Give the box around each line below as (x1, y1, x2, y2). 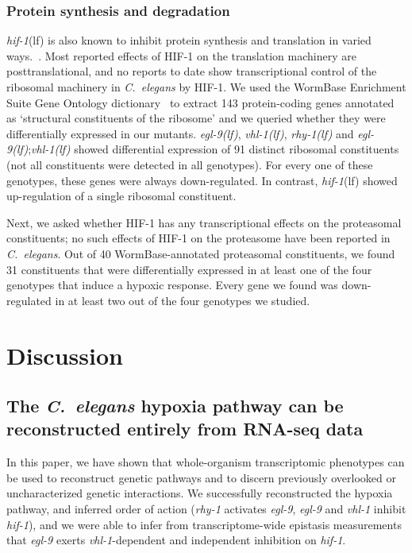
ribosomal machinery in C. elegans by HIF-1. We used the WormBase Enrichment (6, 79, 406, 95)
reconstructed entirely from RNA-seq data (6, 416, 364, 441)
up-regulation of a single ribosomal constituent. (6, 188, 237, 204)
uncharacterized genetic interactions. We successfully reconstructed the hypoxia (6, 485, 393, 501)
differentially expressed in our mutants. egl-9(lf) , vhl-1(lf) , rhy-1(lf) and (6, 125, 354, 141)
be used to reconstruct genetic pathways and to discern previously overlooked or (6, 469, 396, 485)
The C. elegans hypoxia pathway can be (6, 393, 344, 418)
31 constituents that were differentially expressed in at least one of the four (6, 261, 372, 277)
